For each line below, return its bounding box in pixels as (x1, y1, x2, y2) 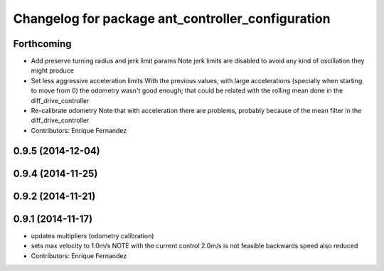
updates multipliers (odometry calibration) (31, 231, 154, 240)
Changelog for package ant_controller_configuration (13, 11, 331, 26)
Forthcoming (13, 38, 72, 50)
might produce (31, 66, 75, 75)
